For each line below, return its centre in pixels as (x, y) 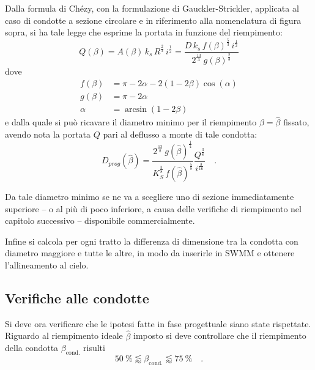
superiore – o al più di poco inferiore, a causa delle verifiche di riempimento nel (153, 208)
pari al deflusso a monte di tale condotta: (180, 134)
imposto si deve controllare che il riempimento (220, 335)
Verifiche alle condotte (77, 298)
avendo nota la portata (48, 134)
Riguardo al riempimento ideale (64, 335)
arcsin (136, 110)
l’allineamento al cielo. (47, 265)
